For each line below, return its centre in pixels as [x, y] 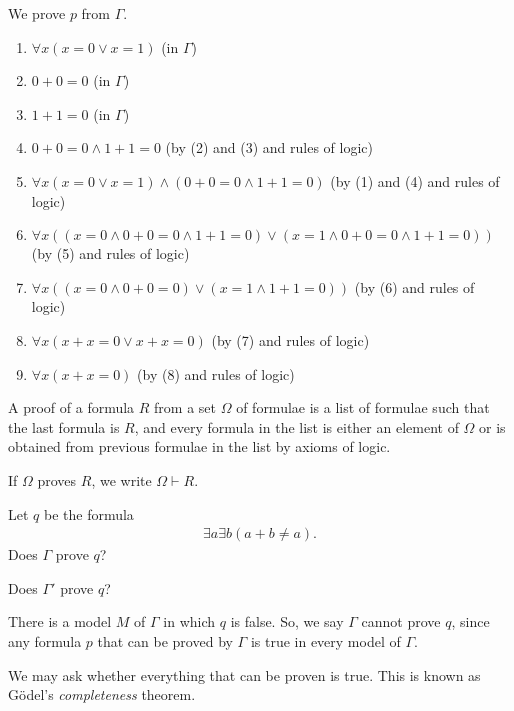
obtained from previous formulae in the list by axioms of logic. [199, 446]
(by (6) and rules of [414, 286]
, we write [121, 479]
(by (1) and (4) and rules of [415, 180]
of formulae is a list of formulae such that [363, 407]
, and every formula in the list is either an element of [296, 426]
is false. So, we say [287, 621]
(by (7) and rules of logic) [290, 339]
